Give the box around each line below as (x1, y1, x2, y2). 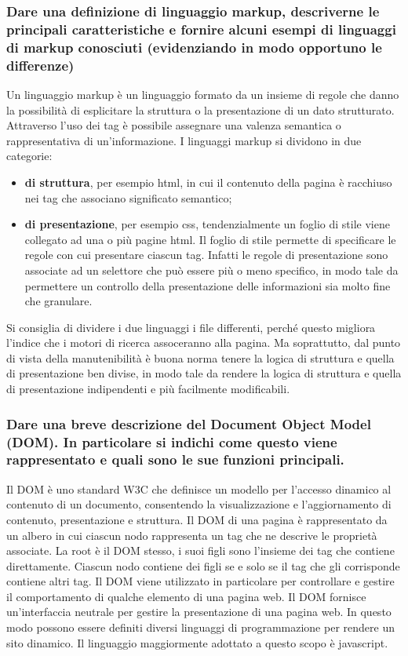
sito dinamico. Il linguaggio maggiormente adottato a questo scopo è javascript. (6, 634, 388, 651)
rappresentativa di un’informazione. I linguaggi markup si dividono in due (6, 132, 362, 148)
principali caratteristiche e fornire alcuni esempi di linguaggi (6, 19, 396, 38)
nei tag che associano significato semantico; (24, 189, 232, 206)
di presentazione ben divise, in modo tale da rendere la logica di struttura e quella (6, 365, 402, 381)
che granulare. (24, 293, 93, 309)
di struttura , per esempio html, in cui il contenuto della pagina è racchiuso (24, 173, 392, 190)
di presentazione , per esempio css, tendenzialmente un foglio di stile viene (24, 216, 390, 232)
